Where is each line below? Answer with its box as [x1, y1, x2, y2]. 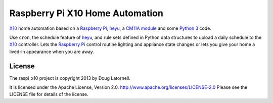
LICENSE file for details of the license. [9, 91, 88, 97]
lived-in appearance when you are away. [9, 48, 95, 55]
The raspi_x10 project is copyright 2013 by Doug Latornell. [9, 75, 131, 81]
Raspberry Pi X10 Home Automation [9, 8, 164, 19]
